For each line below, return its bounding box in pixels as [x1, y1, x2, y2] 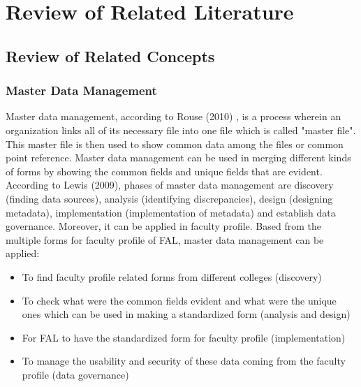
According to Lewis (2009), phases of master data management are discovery [6, 177, 334, 192]
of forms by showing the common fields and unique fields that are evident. [6, 163, 323, 178]
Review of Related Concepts [6, 45, 215, 66]
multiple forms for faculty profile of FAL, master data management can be [6, 232, 324, 247]
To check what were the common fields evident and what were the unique [22, 293, 337, 307]
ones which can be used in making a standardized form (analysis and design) [22, 307, 351, 321]
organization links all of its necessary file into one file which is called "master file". [6, 122, 356, 137]
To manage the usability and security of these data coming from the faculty [22, 353, 346, 368]
